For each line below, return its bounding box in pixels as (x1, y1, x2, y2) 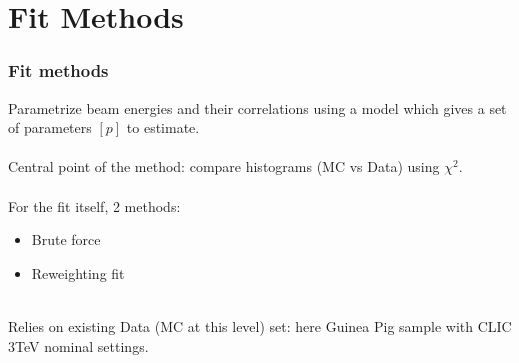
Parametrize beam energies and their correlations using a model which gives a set (8, 97, 507, 118)
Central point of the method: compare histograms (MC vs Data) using (8, 156, 440, 177)
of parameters (8, 117, 92, 138)
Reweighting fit (31, 262, 125, 283)
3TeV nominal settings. (8, 335, 149, 356)
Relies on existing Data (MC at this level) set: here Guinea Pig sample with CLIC (8, 315, 512, 336)
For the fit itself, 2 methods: (8, 195, 181, 216)
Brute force (31, 229, 101, 250)
